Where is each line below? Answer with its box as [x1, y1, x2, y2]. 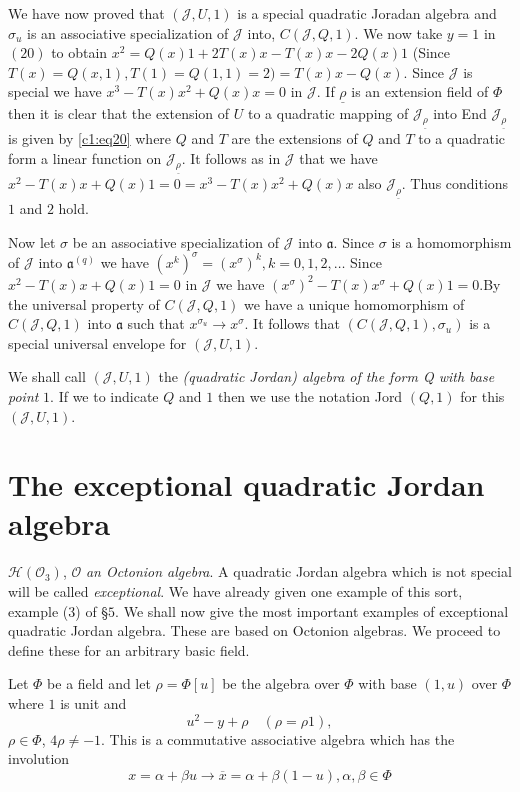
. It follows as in [181, 147, 281, 168]
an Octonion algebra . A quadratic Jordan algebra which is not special [85, 561, 512, 582]
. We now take [354, 22, 443, 43]
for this [460, 385, 505, 406]
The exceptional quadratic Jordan [8, 464, 485, 505]
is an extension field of [351, 81, 489, 102]
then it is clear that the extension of [8, 102, 230, 123]
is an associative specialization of [27, 22, 229, 43]
